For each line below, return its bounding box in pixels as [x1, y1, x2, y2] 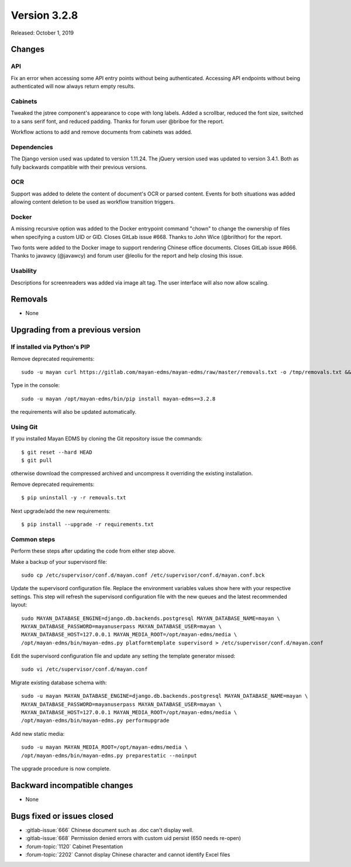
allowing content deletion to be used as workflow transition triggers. [11, 198, 175, 205]
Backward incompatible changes [11, 780, 133, 790]
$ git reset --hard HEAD [21, 448, 92, 455]
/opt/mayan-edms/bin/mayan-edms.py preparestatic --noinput [21, 752, 197, 759]
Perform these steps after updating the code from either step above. [11, 547, 175, 554]
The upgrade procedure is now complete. [11, 765, 111, 772]
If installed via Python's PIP [11, 343, 90, 351]
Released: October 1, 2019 [11, 29, 74, 36]
